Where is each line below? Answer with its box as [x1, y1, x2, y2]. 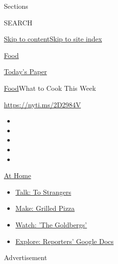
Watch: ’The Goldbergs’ [15, 219, 87, 229]
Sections [4, 1, 28, 11]
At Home [4, 170, 31, 181]
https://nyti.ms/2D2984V [4, 99, 81, 109]
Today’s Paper [4, 66, 47, 77]
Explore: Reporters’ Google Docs [15, 236, 114, 246]
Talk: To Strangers [15, 186, 71, 197]
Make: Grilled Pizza [15, 203, 75, 213]
